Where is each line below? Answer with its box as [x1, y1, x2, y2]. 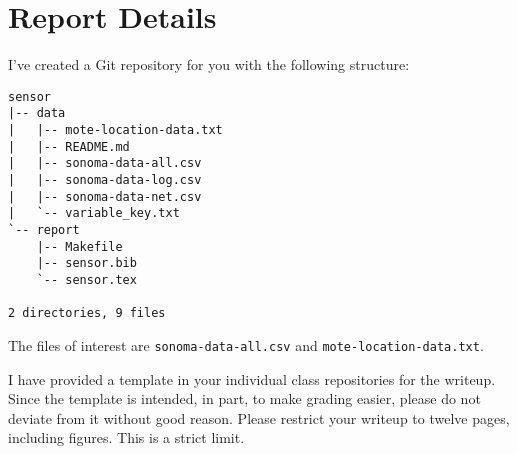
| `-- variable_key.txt [8, 206, 180, 221]
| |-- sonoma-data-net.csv [8, 189, 202, 204]
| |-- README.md [8, 139, 130, 154]
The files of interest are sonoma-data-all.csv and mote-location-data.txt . [8, 334, 484, 355]
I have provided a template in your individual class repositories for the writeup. [8, 368, 496, 389]
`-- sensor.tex [36, 272, 137, 287]
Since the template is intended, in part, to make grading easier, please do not [8, 388, 481, 409]
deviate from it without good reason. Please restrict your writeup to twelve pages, [8, 407, 510, 428]
